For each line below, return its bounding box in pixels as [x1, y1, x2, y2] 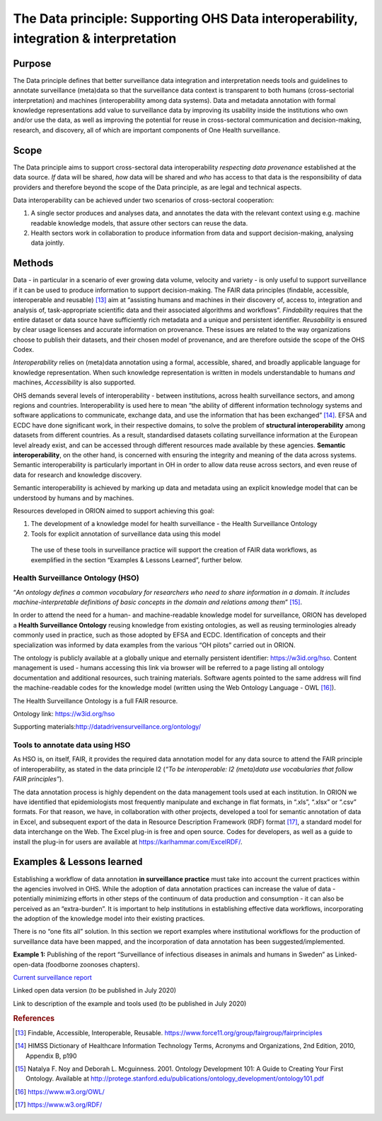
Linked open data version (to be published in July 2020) [13, 986, 177, 995]
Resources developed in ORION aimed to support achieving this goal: [13, 506, 215, 515]
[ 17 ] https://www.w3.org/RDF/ [15, 1100, 103, 1109]
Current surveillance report [13, 974, 92, 982]
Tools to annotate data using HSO [13, 740, 131, 750]
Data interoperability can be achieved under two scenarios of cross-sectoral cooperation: [13, 196, 274, 204]
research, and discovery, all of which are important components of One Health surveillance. [13, 126, 281, 134]
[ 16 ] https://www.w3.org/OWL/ [15, 1087, 105, 1095]
